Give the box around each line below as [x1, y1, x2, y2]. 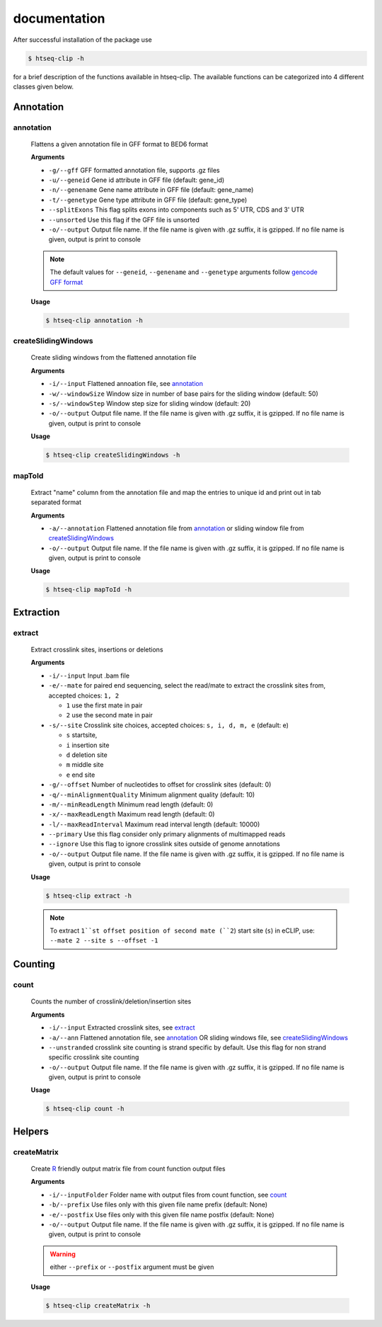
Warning [50, 1250, 76, 1258]
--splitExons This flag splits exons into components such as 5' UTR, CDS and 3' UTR [48, 205, 304, 214]
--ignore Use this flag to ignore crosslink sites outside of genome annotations [48, 840, 281, 848]
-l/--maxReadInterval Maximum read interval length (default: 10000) [48, 820, 260, 828]
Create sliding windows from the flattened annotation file [30, 353, 197, 362]
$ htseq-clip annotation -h [45, 316, 143, 324]
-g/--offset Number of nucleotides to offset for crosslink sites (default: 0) [48, 780, 272, 789]
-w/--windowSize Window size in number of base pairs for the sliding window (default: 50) [48, 389, 318, 398]
